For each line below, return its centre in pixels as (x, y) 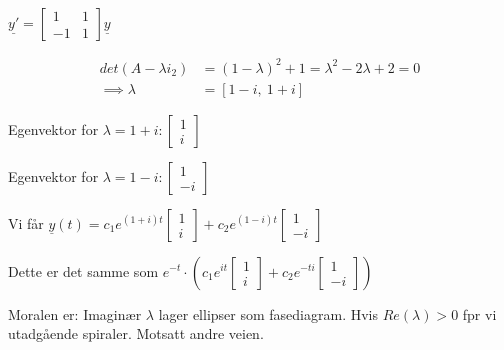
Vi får (26, 222)
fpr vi (479, 313)
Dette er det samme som (83, 270)
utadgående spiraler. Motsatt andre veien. (136, 333)
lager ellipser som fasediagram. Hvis (268, 313)
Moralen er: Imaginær (75, 313)
